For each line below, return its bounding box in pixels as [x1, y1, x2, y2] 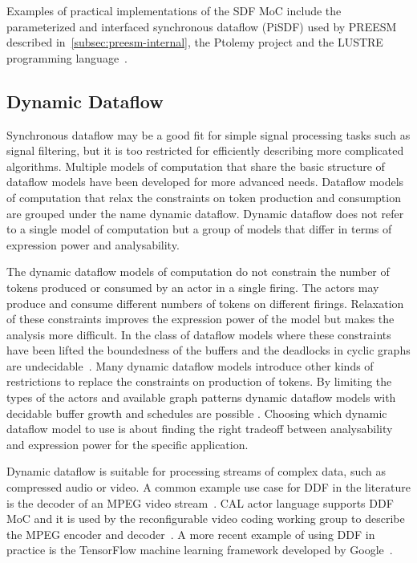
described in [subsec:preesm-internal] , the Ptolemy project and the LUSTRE [6, 34, 383, 51]
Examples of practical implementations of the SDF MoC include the [6, 2, 342, 18]
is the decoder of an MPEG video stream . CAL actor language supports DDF [6, 494, 394, 511]
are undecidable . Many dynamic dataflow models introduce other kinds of [6, 357, 374, 374]
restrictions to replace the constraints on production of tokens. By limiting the [6, 373, 392, 390]
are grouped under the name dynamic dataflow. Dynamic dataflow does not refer [6, 205, 404, 221]
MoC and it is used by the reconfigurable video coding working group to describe [6, 510, 405, 527]
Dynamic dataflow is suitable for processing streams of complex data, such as [6, 463, 387, 480]
